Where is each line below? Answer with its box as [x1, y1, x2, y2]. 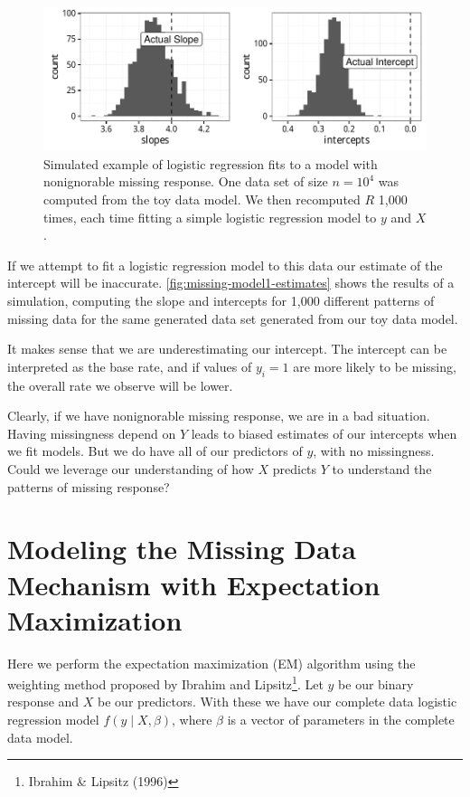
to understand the [332, 459, 432, 478]
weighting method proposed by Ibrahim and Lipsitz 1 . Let [7, 672, 324, 693]
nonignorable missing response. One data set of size [43, 172, 328, 191]
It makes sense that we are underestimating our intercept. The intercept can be [7, 339, 447, 358]
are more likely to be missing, [293, 356, 456, 375]
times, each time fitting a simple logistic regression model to [43, 207, 377, 226]
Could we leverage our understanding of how [7, 459, 254, 478]
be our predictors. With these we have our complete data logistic [98, 692, 457, 711]
